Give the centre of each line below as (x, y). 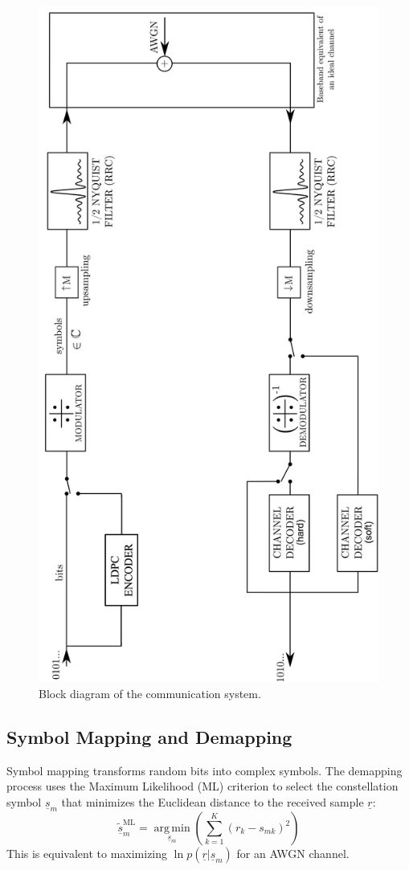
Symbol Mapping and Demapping (149, 737)
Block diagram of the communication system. (150, 694)
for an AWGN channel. (293, 854)
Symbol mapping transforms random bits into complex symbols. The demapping (204, 770)
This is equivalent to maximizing (87, 854)
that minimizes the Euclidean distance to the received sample (213, 802)
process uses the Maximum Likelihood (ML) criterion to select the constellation (202, 786)
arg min (172, 829)
